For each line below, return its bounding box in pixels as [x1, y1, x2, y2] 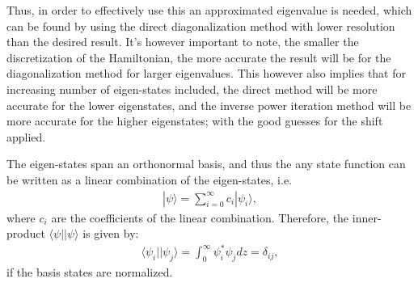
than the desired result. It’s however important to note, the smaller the [6, 33, 359, 50]
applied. [6, 128, 46, 145]
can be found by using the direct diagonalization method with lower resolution [6, 17, 395, 34]
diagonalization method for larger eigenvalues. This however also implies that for [6, 65, 407, 82]
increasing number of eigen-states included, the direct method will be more [6, 80, 378, 97]
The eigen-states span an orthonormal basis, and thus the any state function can [6, 155, 406, 172]
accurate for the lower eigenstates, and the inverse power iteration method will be [6, 96, 412, 113]
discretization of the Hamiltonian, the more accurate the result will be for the [6, 49, 391, 65]
